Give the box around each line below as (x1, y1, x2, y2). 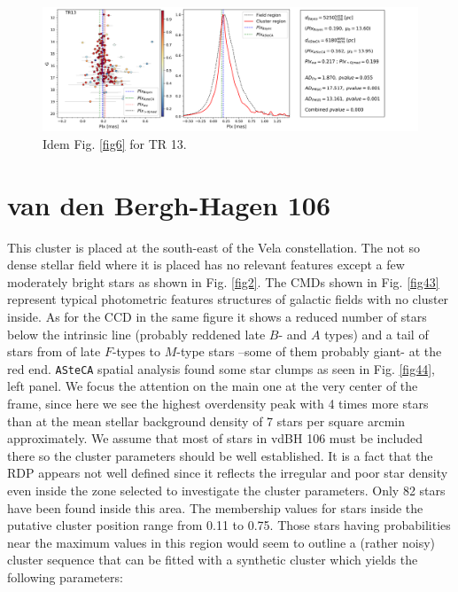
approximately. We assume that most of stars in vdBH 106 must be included (7, 429, 423, 448)
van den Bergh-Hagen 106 (7, 186, 331, 222)
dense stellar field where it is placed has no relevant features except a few (7, 255, 405, 274)
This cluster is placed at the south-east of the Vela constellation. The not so (7, 238, 421, 256)
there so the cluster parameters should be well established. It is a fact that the (7, 446, 433, 464)
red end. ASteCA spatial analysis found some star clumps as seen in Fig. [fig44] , (7, 359, 435, 378)
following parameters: (7, 568, 123, 587)
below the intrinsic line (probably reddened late (7, 324, 266, 343)
